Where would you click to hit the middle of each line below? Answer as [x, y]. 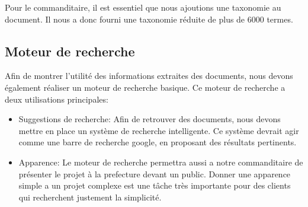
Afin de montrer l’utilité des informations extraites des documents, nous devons [149, 76]
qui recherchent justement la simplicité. [90, 197]
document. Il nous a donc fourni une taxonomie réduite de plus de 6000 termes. [149, 19]
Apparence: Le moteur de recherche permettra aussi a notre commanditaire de [161, 162]
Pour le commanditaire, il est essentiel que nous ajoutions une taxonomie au [143, 7]
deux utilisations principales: [57, 99]
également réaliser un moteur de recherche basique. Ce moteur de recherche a [145, 87]
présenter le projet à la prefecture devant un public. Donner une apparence [155, 173]
